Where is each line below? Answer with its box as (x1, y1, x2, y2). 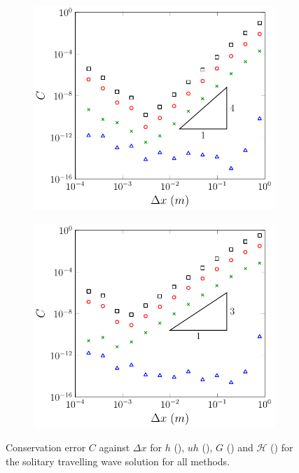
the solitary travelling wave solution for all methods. (6, 454, 230, 468)
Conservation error (6, 440, 86, 455)
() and (226, 440, 253, 455)
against (99, 440, 130, 455)
